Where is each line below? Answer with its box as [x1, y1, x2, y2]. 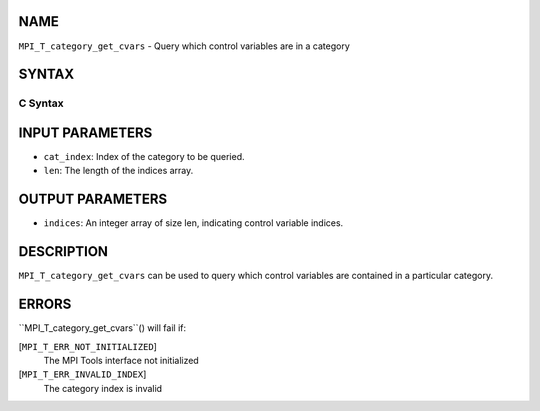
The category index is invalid [43, 382, 163, 394]
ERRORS [18, 296, 72, 313]
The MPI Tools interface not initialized [43, 354, 199, 366]
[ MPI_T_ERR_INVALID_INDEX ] [18, 368, 147, 380]
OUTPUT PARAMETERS [18, 191, 168, 208]
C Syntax [18, 96, 64, 110]
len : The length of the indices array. [43, 165, 194, 177]
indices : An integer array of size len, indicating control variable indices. [43, 217, 344, 229]
